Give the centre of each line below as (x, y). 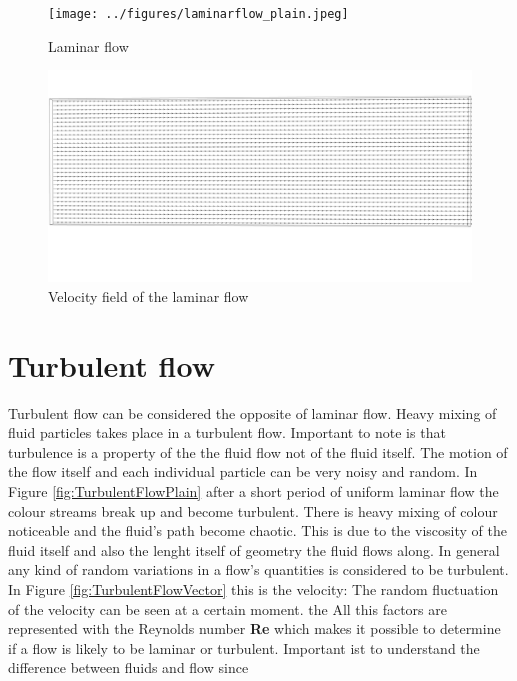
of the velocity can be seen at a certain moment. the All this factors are (227, 608)
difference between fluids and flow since (128, 667)
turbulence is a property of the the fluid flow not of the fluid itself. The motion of (258, 451)
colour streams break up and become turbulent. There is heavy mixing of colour (253, 510)
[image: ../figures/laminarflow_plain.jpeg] (198, 14)
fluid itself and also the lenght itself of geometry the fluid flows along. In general (254, 549)
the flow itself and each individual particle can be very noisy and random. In (243, 471)
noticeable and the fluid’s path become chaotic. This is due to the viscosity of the (257, 530)
